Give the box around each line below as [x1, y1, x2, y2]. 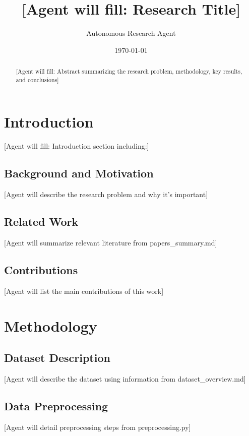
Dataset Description [4, 350, 110, 365]
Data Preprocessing [4, 398, 108, 413]
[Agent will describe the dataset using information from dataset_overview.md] [4, 373, 246, 384]
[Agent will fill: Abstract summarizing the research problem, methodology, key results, [16, 67, 242, 76]
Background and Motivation [4, 165, 154, 181]
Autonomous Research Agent [86, 28, 176, 38]
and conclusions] [16, 75, 59, 84]
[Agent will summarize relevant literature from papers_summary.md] [4, 237, 217, 247]
